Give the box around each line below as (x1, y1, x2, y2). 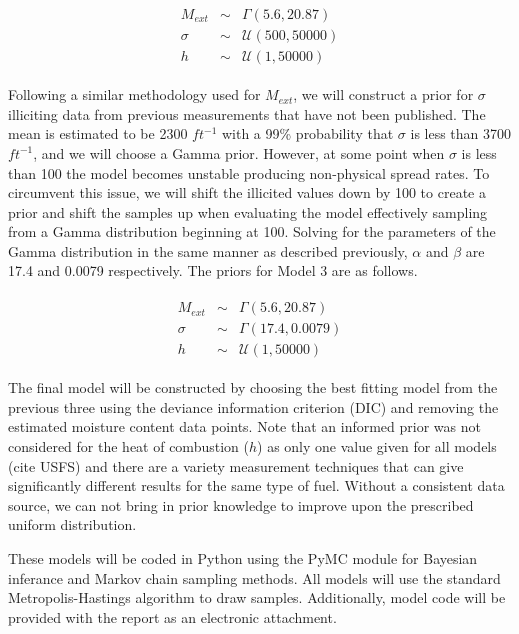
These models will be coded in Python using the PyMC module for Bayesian (8, 547, 478, 568)
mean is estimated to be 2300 (8, 123, 188, 144)
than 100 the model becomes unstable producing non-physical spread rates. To (8, 162, 490, 183)
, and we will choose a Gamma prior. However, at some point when (33, 142, 445, 163)
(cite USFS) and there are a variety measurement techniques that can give (8, 455, 464, 476)
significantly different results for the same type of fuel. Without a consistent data (8, 475, 505, 496)
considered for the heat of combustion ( (8, 435, 249, 456)
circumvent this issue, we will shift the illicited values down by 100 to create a (8, 182, 486, 203)
